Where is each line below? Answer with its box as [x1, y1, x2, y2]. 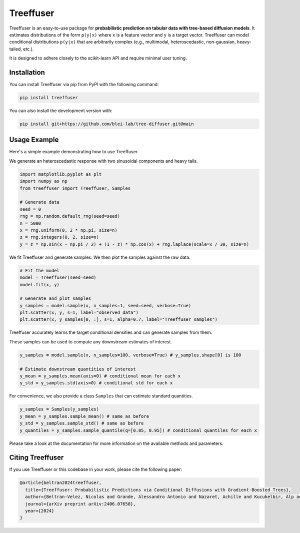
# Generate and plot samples [19, 296, 91, 301]
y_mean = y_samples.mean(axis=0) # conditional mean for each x [19, 373, 181, 379]
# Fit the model [19, 268, 60, 273]
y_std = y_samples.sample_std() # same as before [19, 420, 144, 426]
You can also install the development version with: [9, 108, 112, 114]
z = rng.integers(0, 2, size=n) [19, 234, 99, 240]
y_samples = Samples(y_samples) [19, 406, 99, 412]
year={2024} [25, 508, 54, 513]
